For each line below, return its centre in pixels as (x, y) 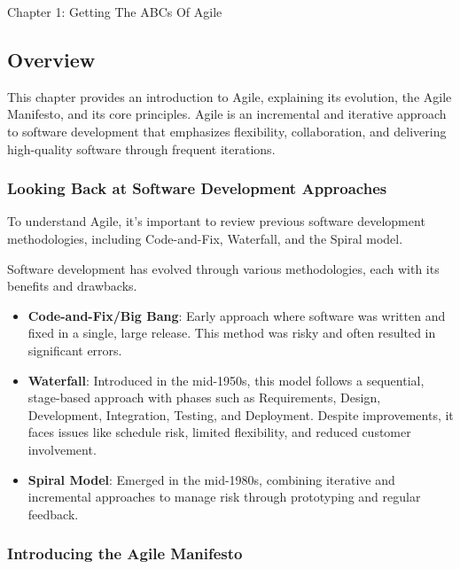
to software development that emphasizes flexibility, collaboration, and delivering (227, 131)
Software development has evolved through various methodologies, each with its (223, 268)
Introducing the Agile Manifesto (125, 553)
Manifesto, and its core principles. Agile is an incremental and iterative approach (227, 114)
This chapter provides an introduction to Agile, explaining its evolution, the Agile (230, 96)
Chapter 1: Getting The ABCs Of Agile (115, 12)
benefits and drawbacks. (72, 286)
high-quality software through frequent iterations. (141, 148)
